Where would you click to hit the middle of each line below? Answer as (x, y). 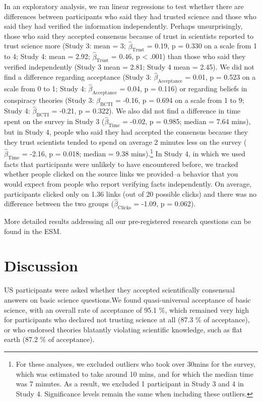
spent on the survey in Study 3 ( (54, 121)
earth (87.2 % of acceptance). (49, 339)
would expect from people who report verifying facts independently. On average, (128, 183)
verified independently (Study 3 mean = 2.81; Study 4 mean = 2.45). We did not (129, 67)
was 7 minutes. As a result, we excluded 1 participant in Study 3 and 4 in (130, 384)
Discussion (41, 266)
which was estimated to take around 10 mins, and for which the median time (135, 374)
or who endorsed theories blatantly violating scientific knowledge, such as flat (123, 329)
